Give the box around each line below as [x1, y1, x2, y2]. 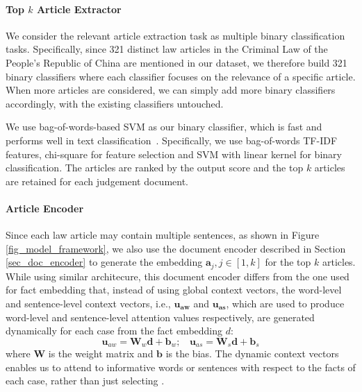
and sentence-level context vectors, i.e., [6, 296, 171, 310]
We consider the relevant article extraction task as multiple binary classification [6, 28, 345, 42]
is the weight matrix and [48, 346, 154, 361]
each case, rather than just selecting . [6, 373, 165, 388]
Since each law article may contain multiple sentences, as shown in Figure [6, 228, 320, 242]
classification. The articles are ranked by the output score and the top [6, 160, 304, 175]
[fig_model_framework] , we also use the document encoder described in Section [6, 241, 346, 255]
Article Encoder [6, 201, 84, 215]
